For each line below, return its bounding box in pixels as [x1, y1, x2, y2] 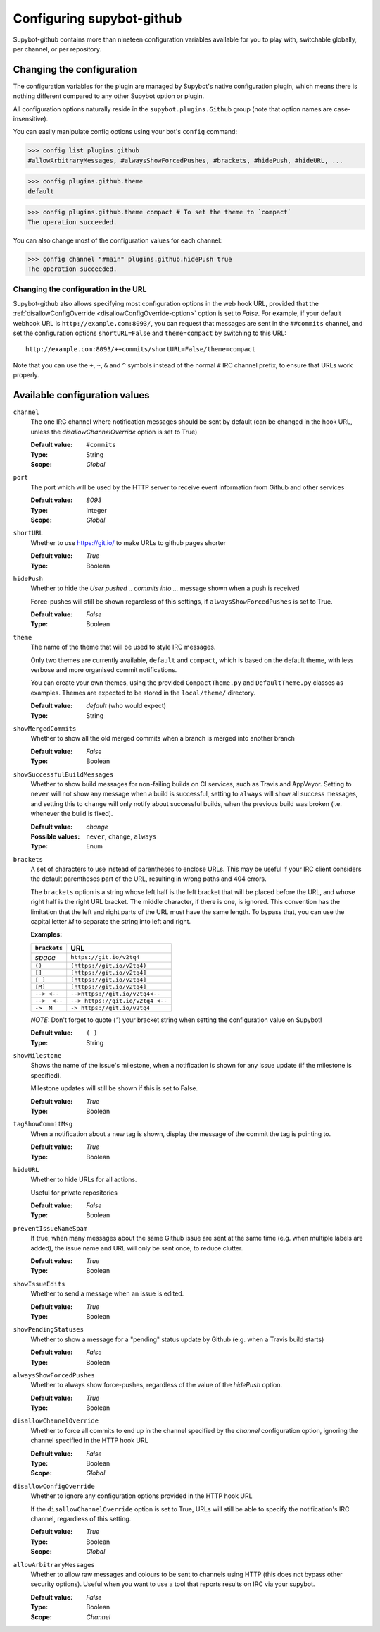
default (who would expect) [86, 702, 167, 710]
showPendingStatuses [13, 1326, 84, 1334]
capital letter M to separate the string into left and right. [30, 918, 191, 926]
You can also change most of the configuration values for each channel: [13, 236, 222, 245]
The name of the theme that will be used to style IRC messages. [30, 643, 216, 652]
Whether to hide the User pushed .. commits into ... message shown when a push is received [30, 584, 300, 592]
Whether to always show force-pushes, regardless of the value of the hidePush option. [30, 1381, 283, 1389]
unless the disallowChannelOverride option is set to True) [30, 427, 198, 436]
